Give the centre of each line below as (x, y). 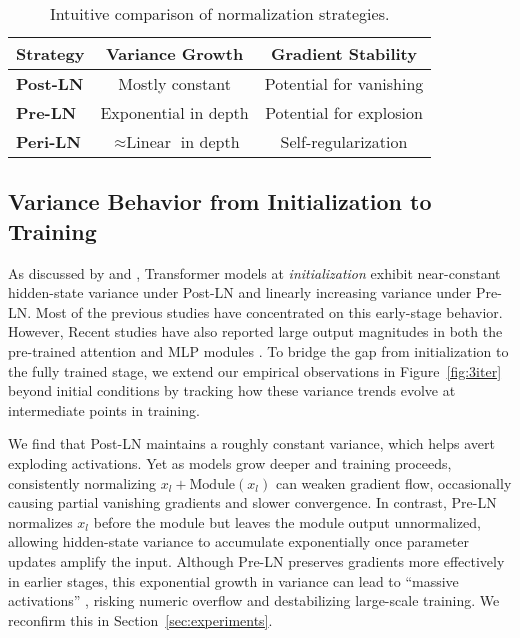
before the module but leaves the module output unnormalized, (287, 521)
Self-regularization (344, 141)
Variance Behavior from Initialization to (220, 201)
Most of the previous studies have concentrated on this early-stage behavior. (269, 311)
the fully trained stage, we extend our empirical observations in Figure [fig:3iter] (255, 370)
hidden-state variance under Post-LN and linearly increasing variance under (240, 292)
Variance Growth (174, 53)
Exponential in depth (174, 112)
